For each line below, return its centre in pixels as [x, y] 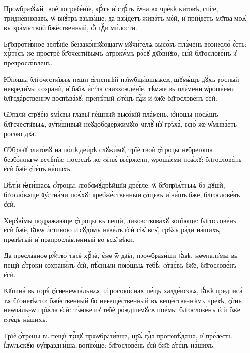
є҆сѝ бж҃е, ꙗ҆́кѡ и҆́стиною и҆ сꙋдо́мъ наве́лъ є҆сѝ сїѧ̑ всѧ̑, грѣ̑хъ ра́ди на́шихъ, [112, 230]
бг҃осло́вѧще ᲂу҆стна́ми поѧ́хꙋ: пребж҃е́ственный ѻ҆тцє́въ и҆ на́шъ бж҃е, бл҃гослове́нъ [122, 194]
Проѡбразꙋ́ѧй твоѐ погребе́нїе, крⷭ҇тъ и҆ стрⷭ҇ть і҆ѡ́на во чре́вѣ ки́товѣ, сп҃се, [111, 8]
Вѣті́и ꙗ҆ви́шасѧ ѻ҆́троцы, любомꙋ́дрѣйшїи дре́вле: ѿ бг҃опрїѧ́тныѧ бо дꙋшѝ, [115, 185]
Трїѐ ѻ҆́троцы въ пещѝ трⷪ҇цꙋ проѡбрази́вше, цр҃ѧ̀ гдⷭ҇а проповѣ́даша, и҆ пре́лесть [118, 335]
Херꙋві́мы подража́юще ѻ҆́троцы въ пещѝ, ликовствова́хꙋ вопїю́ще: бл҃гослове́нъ [120, 220]
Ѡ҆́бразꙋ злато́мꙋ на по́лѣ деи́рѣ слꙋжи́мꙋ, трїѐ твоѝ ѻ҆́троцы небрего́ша [108, 150]
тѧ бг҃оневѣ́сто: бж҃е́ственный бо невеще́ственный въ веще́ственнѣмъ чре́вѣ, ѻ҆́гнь [123, 300]
